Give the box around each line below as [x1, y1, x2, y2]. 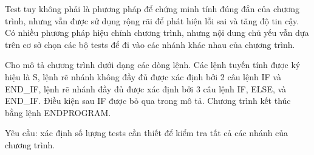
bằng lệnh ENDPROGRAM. [5, 106, 111, 119]
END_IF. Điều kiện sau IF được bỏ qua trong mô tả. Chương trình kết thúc [5, 94, 291, 107]
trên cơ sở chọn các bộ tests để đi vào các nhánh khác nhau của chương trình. [5, 38, 295, 50]
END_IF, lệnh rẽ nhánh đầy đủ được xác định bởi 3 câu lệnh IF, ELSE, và [5, 82, 287, 95]
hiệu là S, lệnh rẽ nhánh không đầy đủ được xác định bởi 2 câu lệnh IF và [5, 70, 281, 83]
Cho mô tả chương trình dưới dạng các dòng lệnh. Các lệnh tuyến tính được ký [5, 58, 301, 71]
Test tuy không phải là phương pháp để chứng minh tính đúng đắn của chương [5, 2, 300, 15]
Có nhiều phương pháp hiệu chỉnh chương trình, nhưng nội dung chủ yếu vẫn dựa [5, 26, 309, 39]
